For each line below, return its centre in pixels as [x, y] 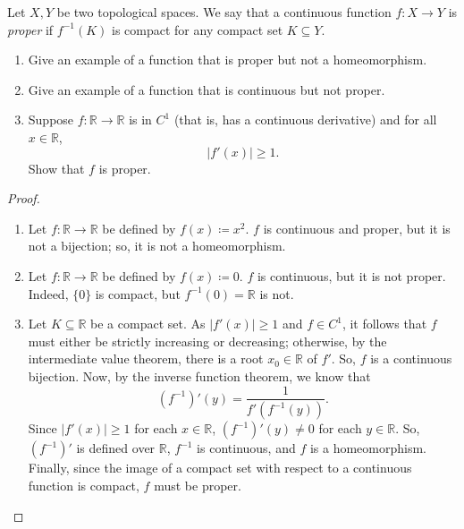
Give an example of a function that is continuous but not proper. [207, 89]
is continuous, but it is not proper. [351, 275]
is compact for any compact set [198, 29]
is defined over [116, 448]
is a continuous [411, 358]
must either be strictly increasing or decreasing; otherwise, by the [207, 341]
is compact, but [138, 293]
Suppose [51, 119]
